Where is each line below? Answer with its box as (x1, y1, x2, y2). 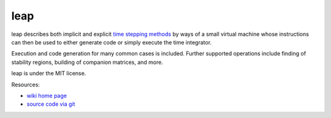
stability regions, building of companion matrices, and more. (11, 58, 164, 66)
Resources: (11, 81, 40, 88)
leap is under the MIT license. (11, 70, 86, 77)
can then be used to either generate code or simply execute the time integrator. (11, 38, 212, 46)
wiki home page (26, 92, 67, 99)
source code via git (26, 100, 75, 108)
